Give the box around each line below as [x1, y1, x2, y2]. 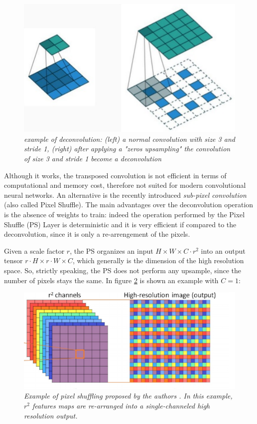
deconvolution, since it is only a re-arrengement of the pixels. [4, 229, 190, 239]
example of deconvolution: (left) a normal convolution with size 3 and [24, 133, 235, 144]
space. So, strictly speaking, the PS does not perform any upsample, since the [4, 265, 241, 275]
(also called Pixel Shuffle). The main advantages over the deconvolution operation [4, 199, 254, 210]
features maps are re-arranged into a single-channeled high [32, 401, 210, 411]
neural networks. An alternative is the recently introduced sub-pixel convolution [4, 189, 247, 200]
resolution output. [24, 410, 78, 421]
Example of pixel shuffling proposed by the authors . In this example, [24, 391, 233, 401]
